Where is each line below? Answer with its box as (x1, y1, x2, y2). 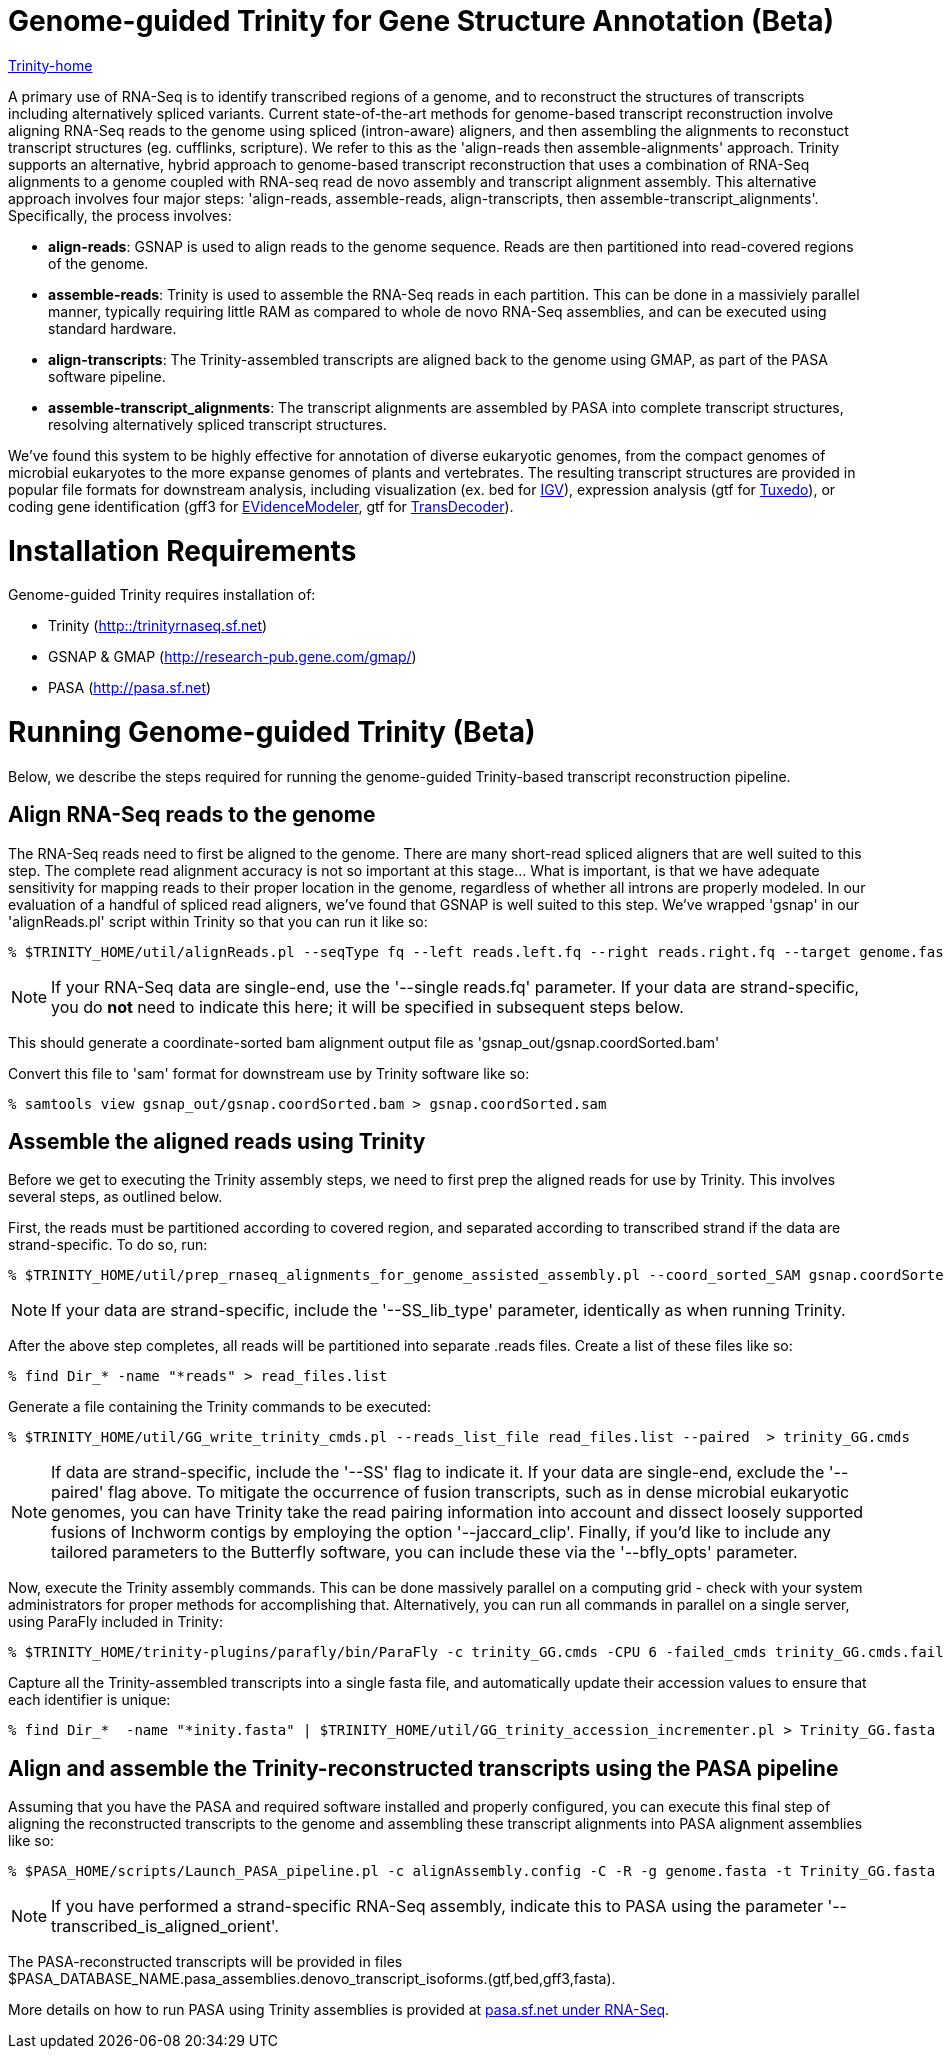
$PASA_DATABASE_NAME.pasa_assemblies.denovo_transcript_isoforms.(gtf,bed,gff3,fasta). (8, 1970, 616, 1988)
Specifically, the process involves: (8, 206, 232, 224)
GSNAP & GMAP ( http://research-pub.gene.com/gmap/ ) (48, 648, 417, 666)
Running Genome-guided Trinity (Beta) (8, 715, 536, 749)
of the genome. (48, 254, 149, 272)
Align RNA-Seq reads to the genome (8, 802, 376, 828)
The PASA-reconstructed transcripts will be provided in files (8, 1953, 403, 1971)
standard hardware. (48, 319, 177, 337)
